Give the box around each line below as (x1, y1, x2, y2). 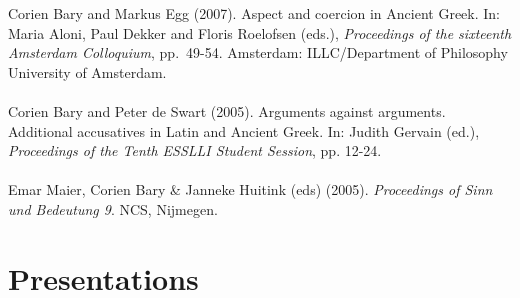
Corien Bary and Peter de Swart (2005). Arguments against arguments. (8, 100, 446, 121)
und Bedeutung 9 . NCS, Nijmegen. (8, 198, 218, 219)
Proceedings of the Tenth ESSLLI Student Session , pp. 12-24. (8, 140, 382, 161)
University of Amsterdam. (8, 61, 167, 82)
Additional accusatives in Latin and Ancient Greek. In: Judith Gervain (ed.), (8, 120, 480, 141)
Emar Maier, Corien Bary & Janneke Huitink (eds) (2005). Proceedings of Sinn (8, 179, 493, 200)
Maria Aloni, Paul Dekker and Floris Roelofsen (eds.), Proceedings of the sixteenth (8, 22, 512, 43)
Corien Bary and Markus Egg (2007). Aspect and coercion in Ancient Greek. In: (8, 3, 501, 23)
